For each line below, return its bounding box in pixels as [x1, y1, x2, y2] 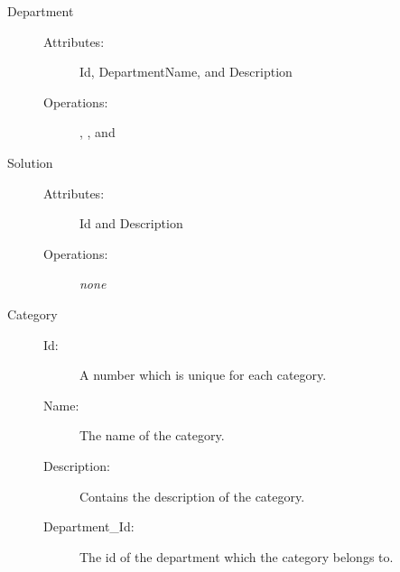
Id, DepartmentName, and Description [79, 62, 293, 81]
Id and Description [79, 214, 183, 233]
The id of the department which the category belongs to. [79, 547, 394, 566]
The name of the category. [79, 426, 225, 445]
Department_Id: [43, 517, 135, 536]
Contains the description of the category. [79, 486, 305, 505]
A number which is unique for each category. [79, 365, 327, 384]
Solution [7, 152, 53, 171]
